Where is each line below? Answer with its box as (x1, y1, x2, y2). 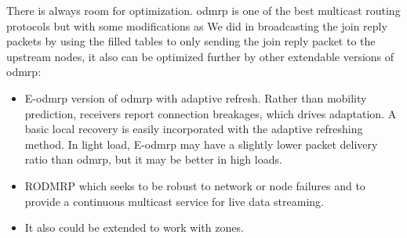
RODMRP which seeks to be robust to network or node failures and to (24, 177, 365, 193)
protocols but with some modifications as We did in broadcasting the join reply (6, 17, 387, 34)
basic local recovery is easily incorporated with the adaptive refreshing (24, 121, 363, 137)
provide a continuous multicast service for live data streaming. (24, 193, 324, 209)
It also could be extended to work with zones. (24, 219, 244, 236)
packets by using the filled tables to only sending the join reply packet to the (6, 33, 376, 49)
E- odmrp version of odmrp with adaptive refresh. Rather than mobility (24, 89, 367, 106)
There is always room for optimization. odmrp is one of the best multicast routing (6, 2, 401, 18)
